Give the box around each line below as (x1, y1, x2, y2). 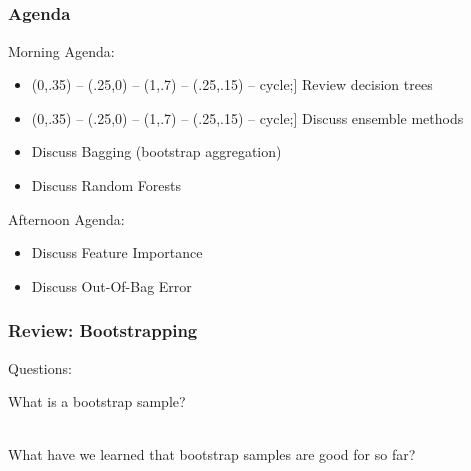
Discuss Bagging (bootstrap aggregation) (31, 141, 282, 162)
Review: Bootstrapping (8, 318, 198, 343)
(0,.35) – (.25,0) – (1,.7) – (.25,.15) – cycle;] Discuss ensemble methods (31, 107, 464, 128)
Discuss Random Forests (31, 175, 181, 196)
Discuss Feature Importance (31, 242, 203, 263)
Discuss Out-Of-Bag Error (31, 275, 192, 296)
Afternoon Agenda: (8, 208, 125, 229)
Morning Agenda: (8, 40, 115, 61)
